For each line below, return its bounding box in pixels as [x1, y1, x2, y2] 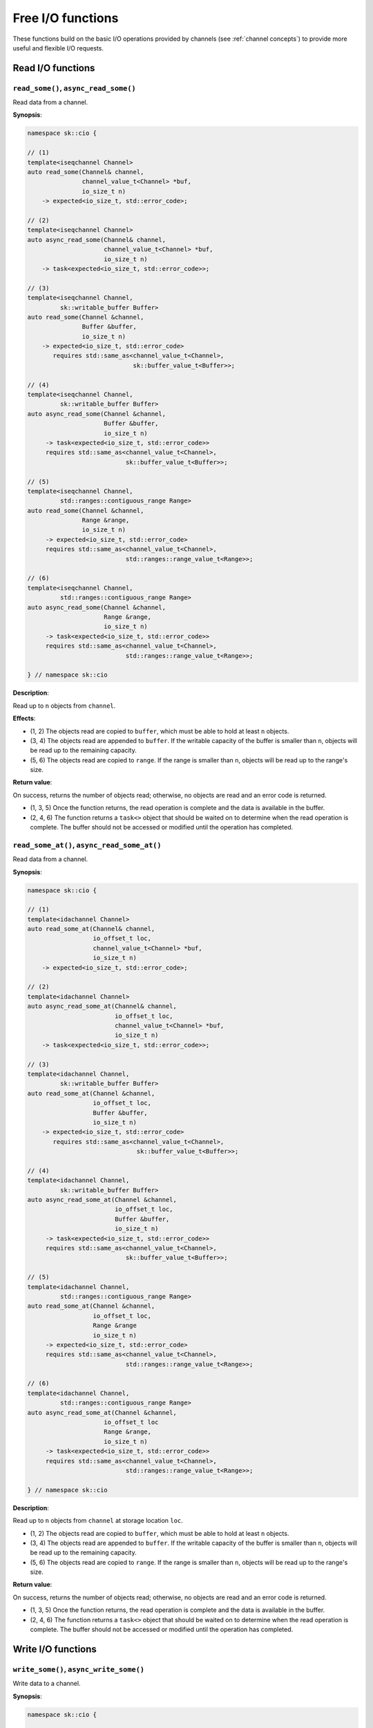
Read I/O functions [12, 62, 95, 74]
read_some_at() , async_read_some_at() [12, 840, 162, 849]
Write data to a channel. [12, 1680, 81, 1688]
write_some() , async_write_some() [12, 1664, 145, 1674]
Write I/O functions [12, 1643, 97, 1655]
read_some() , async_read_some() [12, 83, 136, 93]
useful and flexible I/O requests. [12, 44, 104, 52]
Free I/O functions [12, 10, 119, 26]
